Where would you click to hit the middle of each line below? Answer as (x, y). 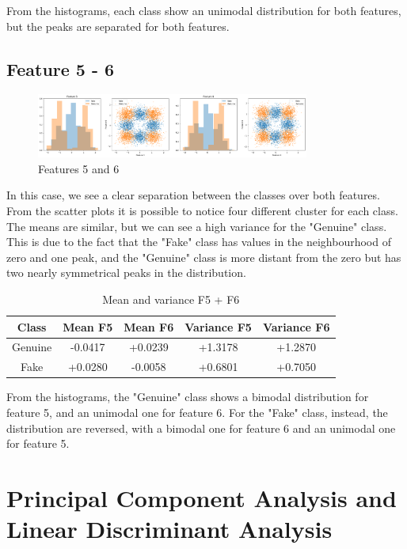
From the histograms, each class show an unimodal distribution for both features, (204, 10)
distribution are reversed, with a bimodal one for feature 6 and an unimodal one (201, 428)
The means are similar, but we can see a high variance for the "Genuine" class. (197, 226)
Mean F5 (88, 326)
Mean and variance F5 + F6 (171, 299)
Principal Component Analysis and (202, 497)
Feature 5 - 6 (61, 68)
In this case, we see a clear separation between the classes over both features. (193, 195)
